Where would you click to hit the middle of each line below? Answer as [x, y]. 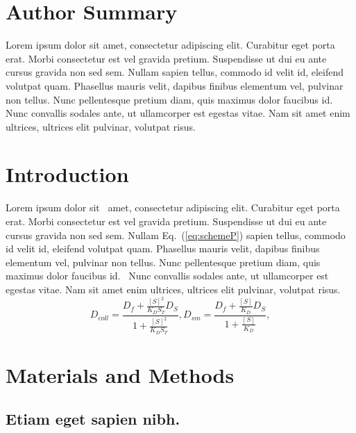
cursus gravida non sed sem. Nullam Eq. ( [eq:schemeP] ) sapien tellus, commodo [176, 235]
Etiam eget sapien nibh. [93, 419]
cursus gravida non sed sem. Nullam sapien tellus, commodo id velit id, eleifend [175, 72]
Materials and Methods [120, 374]
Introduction [67, 174]
